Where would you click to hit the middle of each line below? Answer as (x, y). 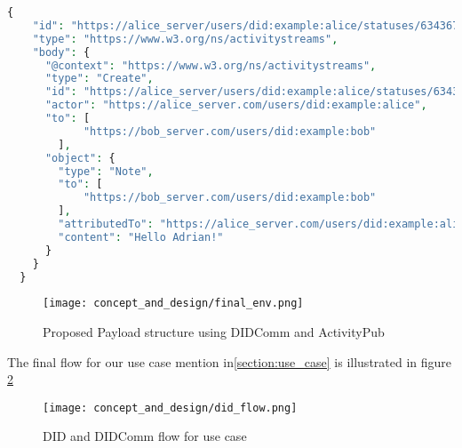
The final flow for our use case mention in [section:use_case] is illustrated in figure (230, 361)
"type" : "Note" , (106, 171)
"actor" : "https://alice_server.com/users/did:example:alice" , (236, 105)
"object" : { (80, 158)
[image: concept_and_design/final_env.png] (173, 304)
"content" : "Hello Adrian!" (141, 237)
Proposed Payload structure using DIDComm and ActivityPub (214, 332)
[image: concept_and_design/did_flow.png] (170, 408)
